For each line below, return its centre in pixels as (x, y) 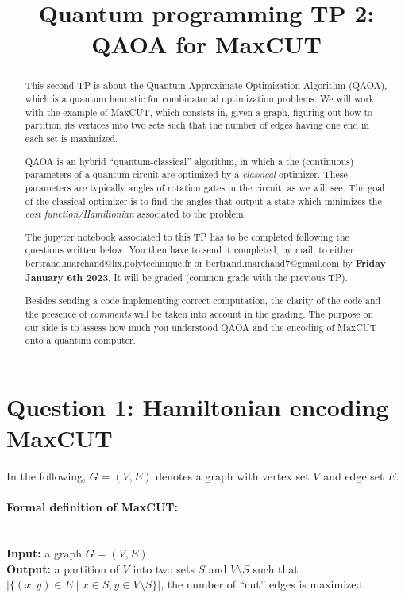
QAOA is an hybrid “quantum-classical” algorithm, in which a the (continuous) (189, 161)
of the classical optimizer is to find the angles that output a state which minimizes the (203, 201)
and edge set (354, 475)
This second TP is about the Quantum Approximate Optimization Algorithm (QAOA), (206, 85)
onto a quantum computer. (80, 340)
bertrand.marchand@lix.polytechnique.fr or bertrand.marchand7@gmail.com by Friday (205, 264)
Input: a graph (44, 552)
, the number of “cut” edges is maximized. (263, 584)
